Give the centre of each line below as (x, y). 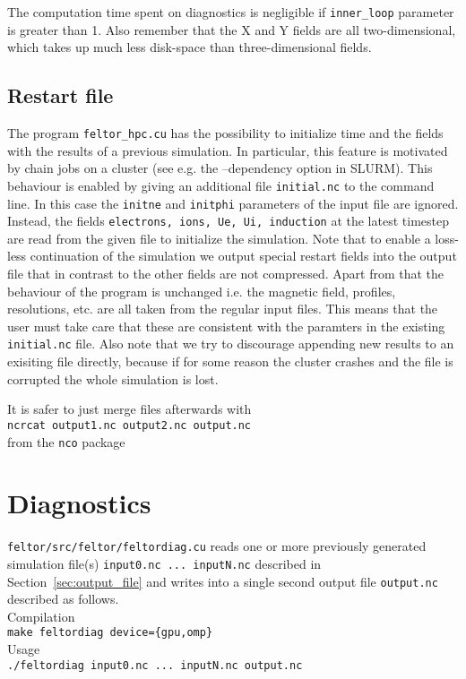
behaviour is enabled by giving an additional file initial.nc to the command (221, 185)
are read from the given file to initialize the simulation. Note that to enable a (219, 238)
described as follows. (63, 599)
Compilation (41, 616)
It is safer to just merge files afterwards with (129, 409)
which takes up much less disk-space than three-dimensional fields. (190, 47)
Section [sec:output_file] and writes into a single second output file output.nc (223, 581)
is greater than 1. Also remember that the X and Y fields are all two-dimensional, (232, 29)
